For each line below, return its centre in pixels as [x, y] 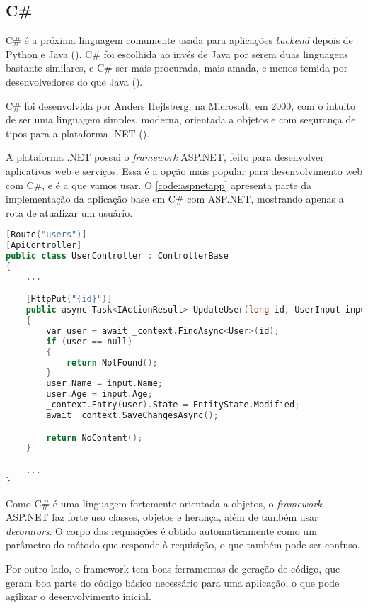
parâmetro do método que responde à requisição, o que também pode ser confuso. [183, 545]
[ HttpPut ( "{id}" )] [69, 299]
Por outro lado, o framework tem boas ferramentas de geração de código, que [173, 569]
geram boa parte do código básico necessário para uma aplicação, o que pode [173, 582]
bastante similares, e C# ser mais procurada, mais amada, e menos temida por [177, 68]
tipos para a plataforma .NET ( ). [77, 133]
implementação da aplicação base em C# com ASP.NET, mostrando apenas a [175, 199]
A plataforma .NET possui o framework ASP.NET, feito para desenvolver [165, 157]
